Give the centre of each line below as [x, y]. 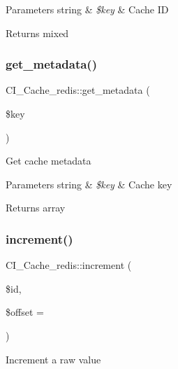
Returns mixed [37, 33]
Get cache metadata [49, 161]
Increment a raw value [53, 359]
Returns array [36, 208]
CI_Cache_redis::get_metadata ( [78, 90]
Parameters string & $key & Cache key [89, 184]
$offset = [25, 312]
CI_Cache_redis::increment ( [69, 265]
